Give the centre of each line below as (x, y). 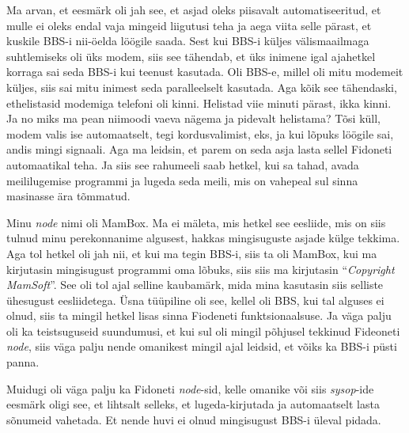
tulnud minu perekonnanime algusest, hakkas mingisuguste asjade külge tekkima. (203, 238)
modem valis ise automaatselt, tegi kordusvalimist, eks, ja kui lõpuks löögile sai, (200, 133)
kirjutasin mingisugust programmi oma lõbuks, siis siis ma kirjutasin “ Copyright (201, 269)
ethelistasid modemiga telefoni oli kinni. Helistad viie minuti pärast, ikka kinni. (199, 103)
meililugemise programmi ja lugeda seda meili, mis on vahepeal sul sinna (182, 180)
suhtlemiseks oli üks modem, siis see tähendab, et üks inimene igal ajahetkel (191, 56)
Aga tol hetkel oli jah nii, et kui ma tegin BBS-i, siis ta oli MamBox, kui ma (192, 253)
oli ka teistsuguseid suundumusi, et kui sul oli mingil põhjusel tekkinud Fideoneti (203, 330)
